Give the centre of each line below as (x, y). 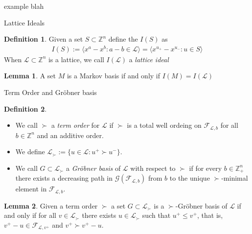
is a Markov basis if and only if (114, 76)
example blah (24, 6)
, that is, (210, 215)
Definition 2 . (25, 108)
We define (30, 152)
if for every (206, 168)
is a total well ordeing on (164, 125)
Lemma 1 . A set (30, 76)
